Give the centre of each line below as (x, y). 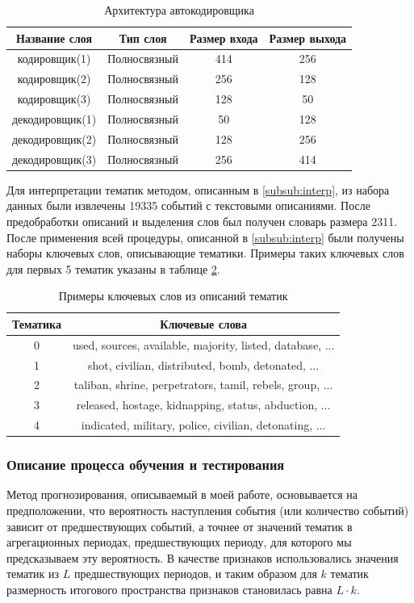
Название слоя (54, 38)
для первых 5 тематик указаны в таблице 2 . (113, 268)
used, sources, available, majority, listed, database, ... (203, 344)
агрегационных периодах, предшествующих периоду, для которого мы (179, 542)
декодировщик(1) (54, 118)
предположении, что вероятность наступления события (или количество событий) (208, 511)
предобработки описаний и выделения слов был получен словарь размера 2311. (202, 221)
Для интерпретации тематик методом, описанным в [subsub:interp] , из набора (198, 189)
